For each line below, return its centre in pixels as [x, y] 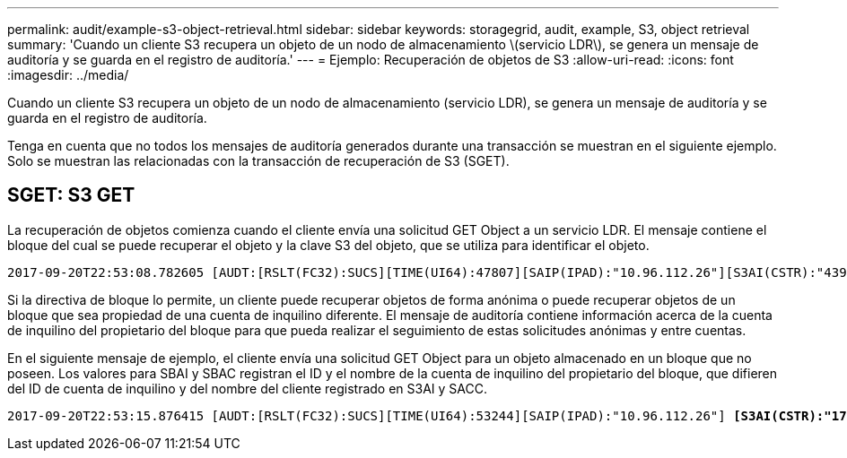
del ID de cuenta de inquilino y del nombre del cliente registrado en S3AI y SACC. [247, 388]
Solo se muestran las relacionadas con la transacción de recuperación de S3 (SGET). [258, 161]
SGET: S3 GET [71, 195]
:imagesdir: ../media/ [68, 75]
